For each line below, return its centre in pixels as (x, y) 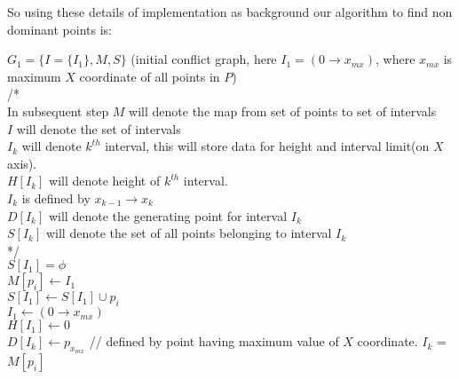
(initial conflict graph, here (204, 59)
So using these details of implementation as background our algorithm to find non (230, 12)
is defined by (56, 197)
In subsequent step (58, 111)
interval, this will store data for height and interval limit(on (267, 146)
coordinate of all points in (150, 76)
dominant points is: (60, 29)
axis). (22, 163)
